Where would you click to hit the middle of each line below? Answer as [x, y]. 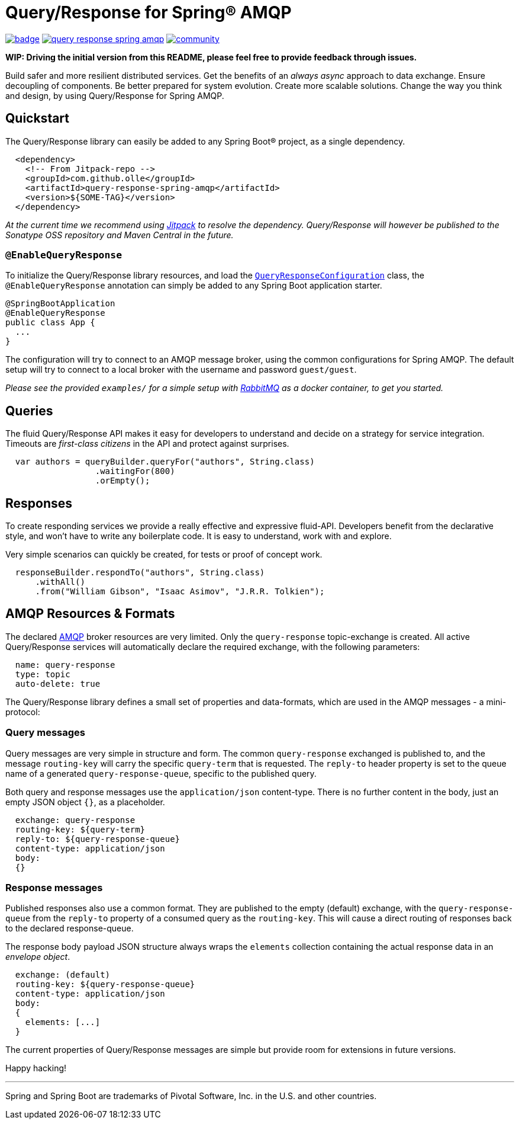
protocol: [23, 712]
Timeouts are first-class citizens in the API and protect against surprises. [147, 444]
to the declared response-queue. [70, 928]
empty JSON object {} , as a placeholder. [85, 802]
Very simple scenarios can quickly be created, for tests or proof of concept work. [164, 555]
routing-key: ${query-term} [80, 829]
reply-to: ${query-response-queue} [98, 839]
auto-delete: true [58, 683]
